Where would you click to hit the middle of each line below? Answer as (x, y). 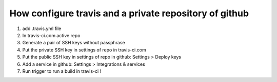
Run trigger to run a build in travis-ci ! (62, 71)
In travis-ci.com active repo (51, 35)
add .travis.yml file (42, 29)
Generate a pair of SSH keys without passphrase (74, 43)
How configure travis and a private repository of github (129, 13)
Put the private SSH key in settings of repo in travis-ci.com (84, 50)
